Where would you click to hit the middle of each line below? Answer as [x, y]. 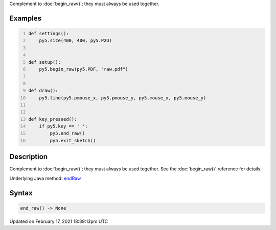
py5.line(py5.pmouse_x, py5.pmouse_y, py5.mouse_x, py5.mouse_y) [123, 98]
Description [29, 157]
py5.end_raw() [67, 133]
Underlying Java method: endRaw [45, 178]
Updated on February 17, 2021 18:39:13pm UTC [59, 221]
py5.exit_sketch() [73, 140]
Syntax [21, 193]
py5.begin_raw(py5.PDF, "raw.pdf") [84, 69]
